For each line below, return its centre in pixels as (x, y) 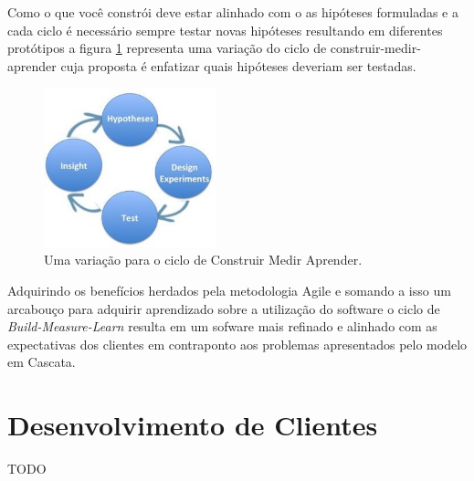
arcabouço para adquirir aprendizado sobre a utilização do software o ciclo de (224, 308)
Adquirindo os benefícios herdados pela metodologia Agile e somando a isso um (229, 291)
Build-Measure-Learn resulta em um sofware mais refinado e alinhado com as (222, 326)
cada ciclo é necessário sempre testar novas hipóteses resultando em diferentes (225, 30)
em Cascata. (42, 362)
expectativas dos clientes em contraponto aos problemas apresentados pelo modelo (237, 344)
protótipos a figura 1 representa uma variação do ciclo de (167, 48)
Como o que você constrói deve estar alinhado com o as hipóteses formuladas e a (233, 12)
